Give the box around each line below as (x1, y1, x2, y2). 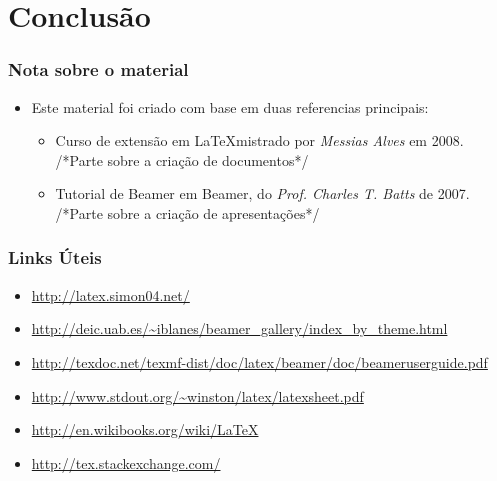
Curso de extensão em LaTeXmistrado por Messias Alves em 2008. (55, 130, 464, 151)
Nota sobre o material (8, 57, 189, 82)
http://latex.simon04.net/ (31, 284, 190, 305)
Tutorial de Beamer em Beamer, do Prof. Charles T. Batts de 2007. (55, 183, 470, 204)
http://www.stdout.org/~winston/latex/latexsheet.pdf (31, 385, 364, 406)
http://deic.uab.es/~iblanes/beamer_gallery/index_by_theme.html (31, 318, 448, 339)
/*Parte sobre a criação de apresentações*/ (55, 202, 320, 223)
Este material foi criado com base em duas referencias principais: (31, 96, 429, 117)
